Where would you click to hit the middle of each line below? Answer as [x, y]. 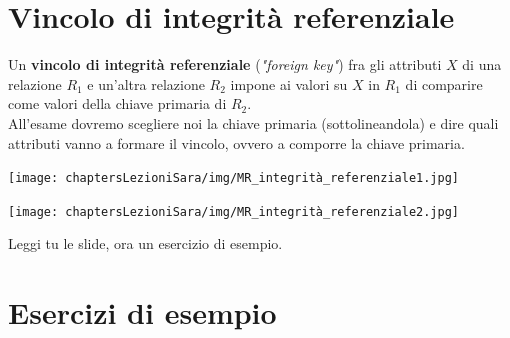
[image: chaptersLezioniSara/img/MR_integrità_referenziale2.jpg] [234, 211]
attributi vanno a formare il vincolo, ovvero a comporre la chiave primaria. [236, 142]
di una [482, 64]
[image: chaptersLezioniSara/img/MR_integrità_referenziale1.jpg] [234, 178]
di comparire [444, 83]
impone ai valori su [289, 83]
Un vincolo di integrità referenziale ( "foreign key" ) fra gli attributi [225, 64]
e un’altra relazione [146, 83]
